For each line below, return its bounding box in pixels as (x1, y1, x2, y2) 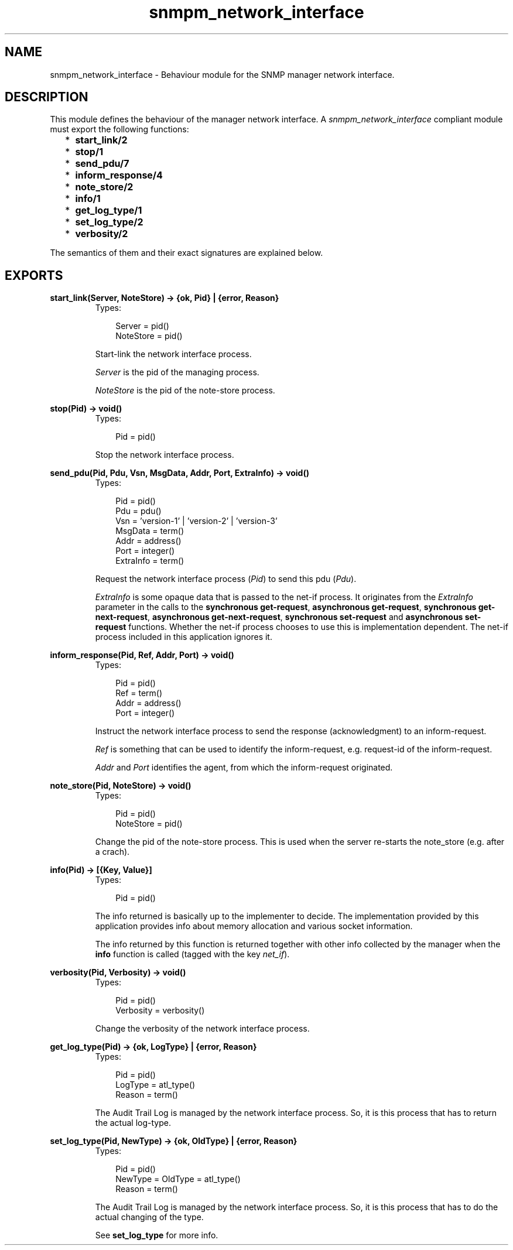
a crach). (95, 847, 130, 857)
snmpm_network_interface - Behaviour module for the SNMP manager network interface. (50, 69, 395, 80)
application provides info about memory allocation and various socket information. (95, 921, 413, 931)
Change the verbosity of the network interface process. (95, 1023, 310, 1034)
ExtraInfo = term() (115, 556, 184, 566)
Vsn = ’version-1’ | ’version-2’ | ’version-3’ (115, 516, 278, 526)
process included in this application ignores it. (95, 632, 272, 642)
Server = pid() (115, 321, 169, 331)
